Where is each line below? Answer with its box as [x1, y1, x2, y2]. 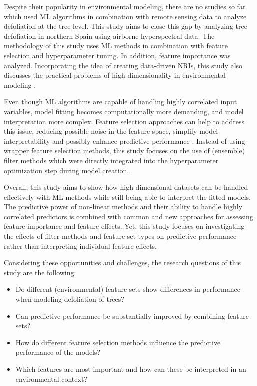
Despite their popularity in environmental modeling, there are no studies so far [4, 1, 246, 11]
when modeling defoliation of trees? [15, 294, 124, 304]
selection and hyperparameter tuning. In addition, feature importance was [4, 50, 231, 60]
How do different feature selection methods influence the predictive [15, 337, 221, 347]
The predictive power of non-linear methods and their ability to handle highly [4, 201, 243, 212]
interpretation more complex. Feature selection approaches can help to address [4, 116, 244, 126]
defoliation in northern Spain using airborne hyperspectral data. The [4, 30, 215, 41]
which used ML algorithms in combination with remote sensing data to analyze [4, 11, 247, 21]
